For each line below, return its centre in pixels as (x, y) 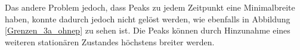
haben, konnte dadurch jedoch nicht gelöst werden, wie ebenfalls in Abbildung (148, 19)
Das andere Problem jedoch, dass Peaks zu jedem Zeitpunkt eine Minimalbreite (150, 7)
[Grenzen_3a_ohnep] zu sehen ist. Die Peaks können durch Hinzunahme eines (148, 30)
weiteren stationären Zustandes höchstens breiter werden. (110, 41)
